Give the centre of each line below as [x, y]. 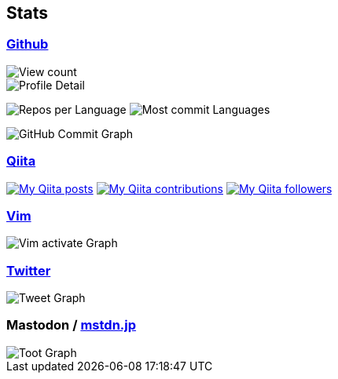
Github [28, 44]
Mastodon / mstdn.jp [72, 325]
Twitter [29, 270]
